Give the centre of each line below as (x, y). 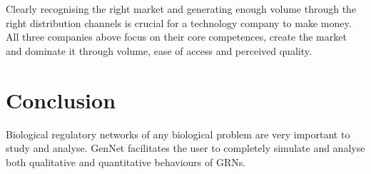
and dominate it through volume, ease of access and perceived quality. (159, 50)
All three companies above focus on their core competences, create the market (176, 37)
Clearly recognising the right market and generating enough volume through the (181, 9)
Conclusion (61, 99)
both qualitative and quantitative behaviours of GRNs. (126, 162)
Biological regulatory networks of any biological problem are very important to (178, 134)
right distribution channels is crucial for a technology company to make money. (179, 22)
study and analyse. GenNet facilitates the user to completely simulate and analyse (185, 148)
